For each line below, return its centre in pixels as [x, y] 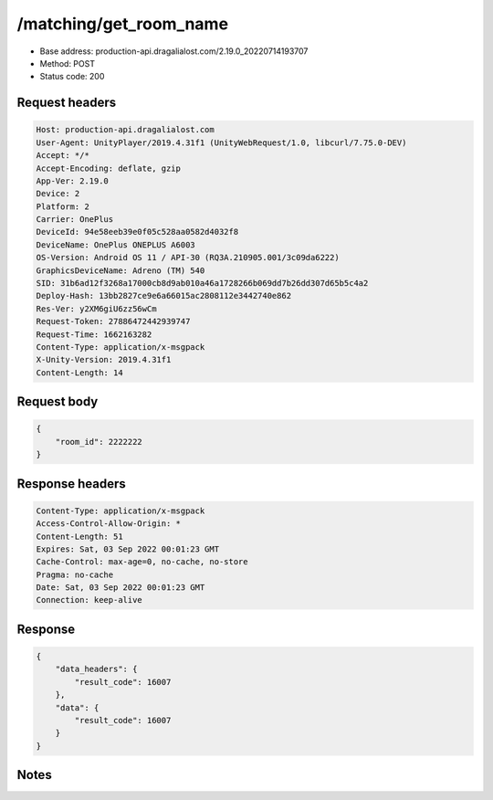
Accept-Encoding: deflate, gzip [109, 168]
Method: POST [68, 63]
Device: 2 [58, 194]
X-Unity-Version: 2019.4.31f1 [104, 360]
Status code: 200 [72, 77]
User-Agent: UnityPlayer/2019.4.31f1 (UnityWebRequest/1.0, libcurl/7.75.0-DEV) [221, 142]
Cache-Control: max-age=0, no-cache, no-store [142, 562]
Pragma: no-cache [75, 574]
